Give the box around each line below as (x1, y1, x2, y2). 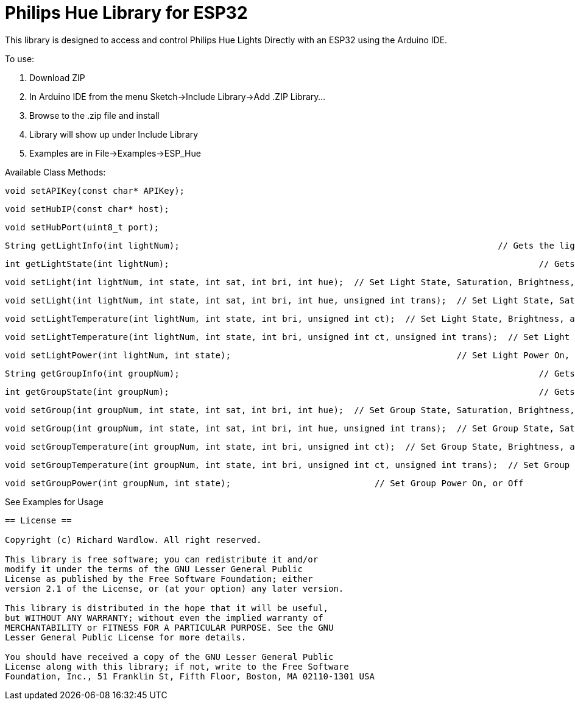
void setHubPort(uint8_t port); (5, 222, 159, 232)
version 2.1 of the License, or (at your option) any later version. (5, 583, 344, 593)
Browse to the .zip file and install (29, 110, 160, 121)
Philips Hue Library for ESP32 (5, 2, 248, 23)
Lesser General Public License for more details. (5, 632, 247, 642)
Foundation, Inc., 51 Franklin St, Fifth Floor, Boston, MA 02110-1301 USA (5, 671, 375, 681)
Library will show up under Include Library (29, 129, 199, 140)
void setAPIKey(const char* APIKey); (5, 185, 185, 196)
